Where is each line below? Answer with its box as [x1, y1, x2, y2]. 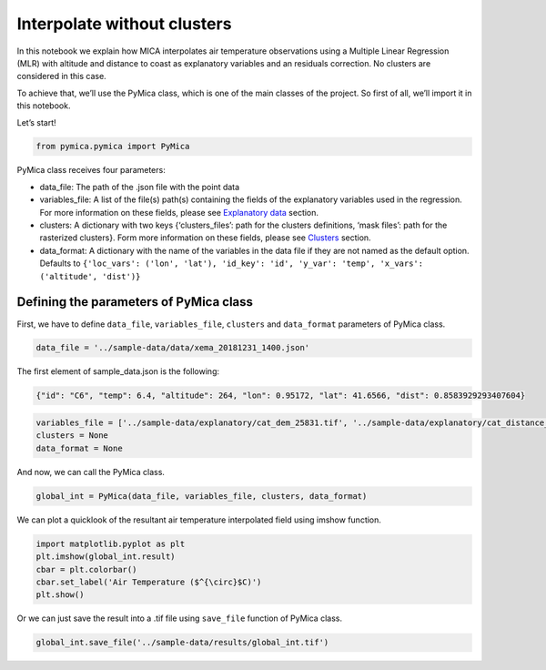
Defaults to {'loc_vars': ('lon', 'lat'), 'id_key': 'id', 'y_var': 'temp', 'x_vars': [39, 258, 423, 269]
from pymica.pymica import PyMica [35, 141, 190, 152]
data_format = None [35, 442, 123, 453]
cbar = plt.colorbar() [35, 564, 137, 574]
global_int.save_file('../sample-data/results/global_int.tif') [35, 637, 329, 648]
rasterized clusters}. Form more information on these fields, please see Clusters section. [39, 232, 372, 243]
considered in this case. [16, 71, 106, 82]
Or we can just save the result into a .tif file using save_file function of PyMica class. [16, 613, 343, 624]
